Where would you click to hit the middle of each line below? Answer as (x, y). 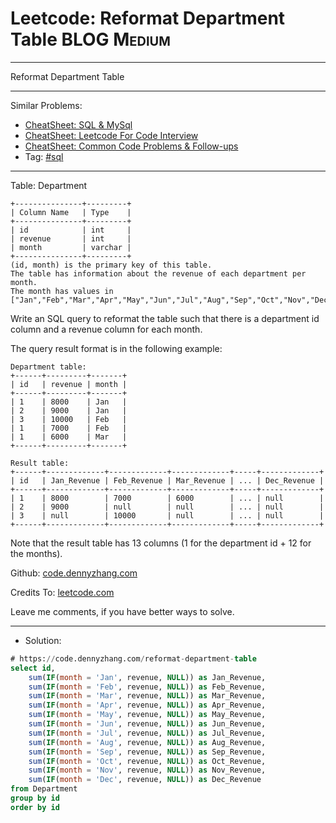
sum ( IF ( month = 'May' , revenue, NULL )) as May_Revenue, (147, 715)
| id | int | (71, 230)
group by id (35, 798)
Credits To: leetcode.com (62, 592)
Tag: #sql (44, 156)
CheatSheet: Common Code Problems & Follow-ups (131, 146)
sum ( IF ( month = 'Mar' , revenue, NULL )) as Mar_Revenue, (147, 696)
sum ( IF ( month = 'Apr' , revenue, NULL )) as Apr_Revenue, (147, 705)
